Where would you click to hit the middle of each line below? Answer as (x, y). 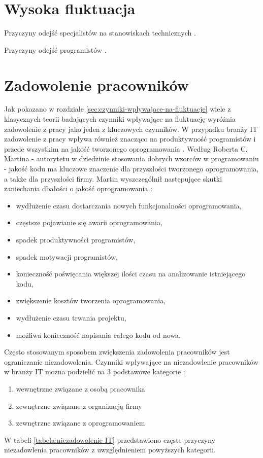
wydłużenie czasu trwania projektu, (71, 317)
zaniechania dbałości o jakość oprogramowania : (78, 188)
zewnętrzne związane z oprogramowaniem (80, 423)
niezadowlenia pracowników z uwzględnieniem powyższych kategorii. (110, 450)
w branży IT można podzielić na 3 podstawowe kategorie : (95, 372)
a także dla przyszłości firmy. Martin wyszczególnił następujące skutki (113, 178)
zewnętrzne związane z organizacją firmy (79, 406)
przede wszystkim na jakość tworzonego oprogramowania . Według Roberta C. (126, 148)
